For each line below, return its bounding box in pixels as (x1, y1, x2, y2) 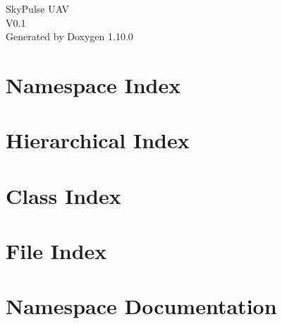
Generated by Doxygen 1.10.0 (6, 29, 133, 44)
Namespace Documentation (6, 292, 277, 320)
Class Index (6, 181, 121, 210)
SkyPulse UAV (6, 1, 70, 16)
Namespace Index (6, 70, 181, 99)
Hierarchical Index (6, 126, 190, 155)
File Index (6, 236, 107, 265)
